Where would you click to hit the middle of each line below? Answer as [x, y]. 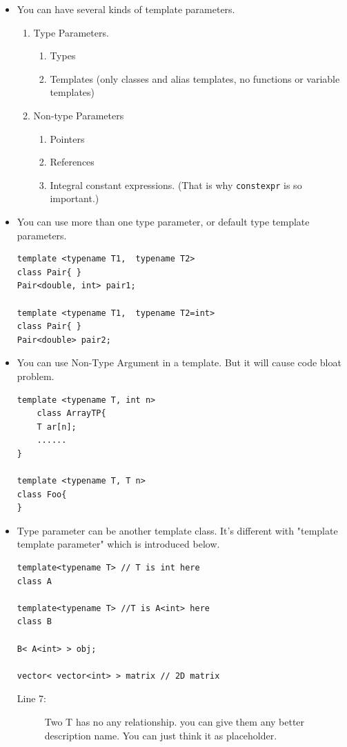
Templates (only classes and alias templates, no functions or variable [195, 78]
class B [34, 622]
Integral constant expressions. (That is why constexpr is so [176, 185]
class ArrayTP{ [71, 414]
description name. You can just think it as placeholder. [161, 735]
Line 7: [31, 698]
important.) [75, 198]
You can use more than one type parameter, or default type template [163, 221]
